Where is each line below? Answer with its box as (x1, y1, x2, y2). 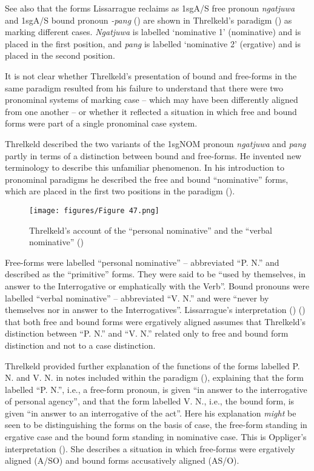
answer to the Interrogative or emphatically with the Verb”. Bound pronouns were (5, 279, 310, 292)
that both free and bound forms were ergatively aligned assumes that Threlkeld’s (5, 315, 306, 328)
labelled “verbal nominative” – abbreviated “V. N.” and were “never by (5, 291, 269, 304)
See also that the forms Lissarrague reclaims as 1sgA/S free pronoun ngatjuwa (5, 2, 295, 14)
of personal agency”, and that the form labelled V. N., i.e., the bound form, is (5, 395, 295, 407)
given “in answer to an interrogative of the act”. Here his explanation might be (5, 406, 296, 419)
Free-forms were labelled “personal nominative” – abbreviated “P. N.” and (5, 255, 279, 268)
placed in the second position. (5, 49, 115, 62)
